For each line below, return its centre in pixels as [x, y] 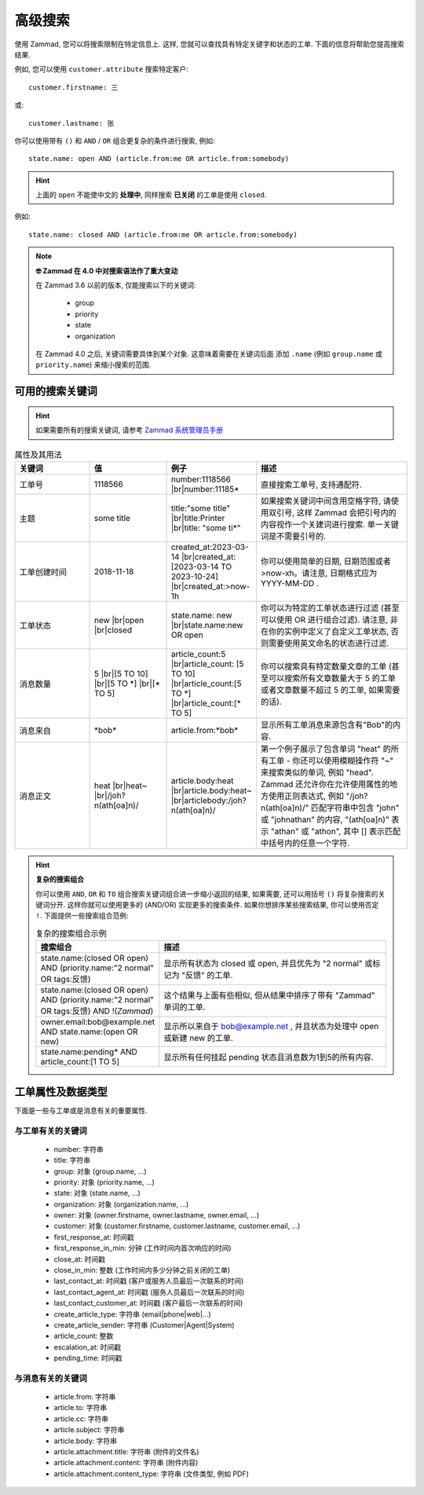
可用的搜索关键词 [56, 392]
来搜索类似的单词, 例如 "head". [317, 772]
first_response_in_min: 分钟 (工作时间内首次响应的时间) [143, 1248]
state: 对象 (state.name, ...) [97, 1193]
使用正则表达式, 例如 [306, 796]
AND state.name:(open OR [89, 1031]
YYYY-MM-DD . [290, 583]
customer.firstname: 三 [73, 87]
